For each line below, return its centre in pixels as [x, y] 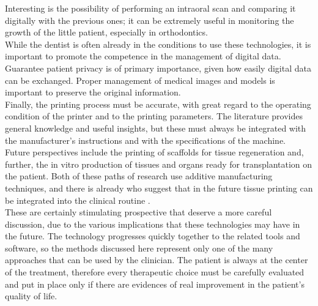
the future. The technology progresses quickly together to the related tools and [153, 236]
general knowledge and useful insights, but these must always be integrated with [156, 128]
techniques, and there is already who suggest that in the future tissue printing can [159, 188]
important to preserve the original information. [93, 92]
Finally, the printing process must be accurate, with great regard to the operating [158, 104]
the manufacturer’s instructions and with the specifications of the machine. [146, 140]
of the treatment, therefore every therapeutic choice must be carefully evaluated [155, 272]
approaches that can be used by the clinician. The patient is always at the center [157, 260]
